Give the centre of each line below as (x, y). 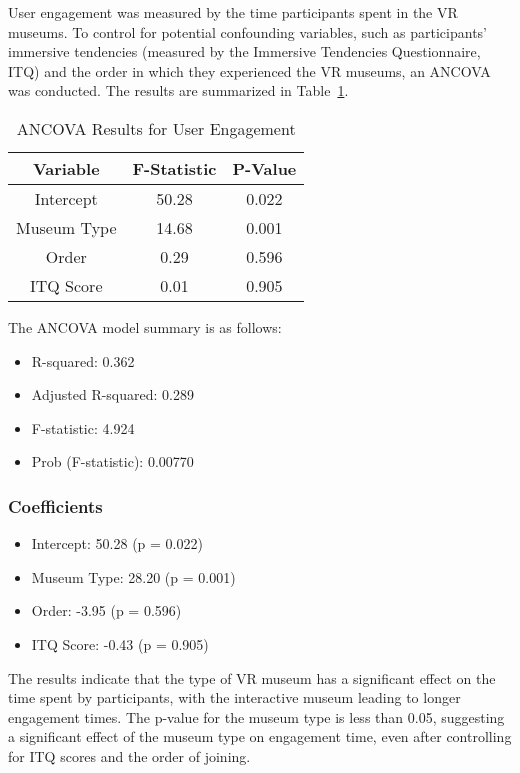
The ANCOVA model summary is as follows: (145, 326)
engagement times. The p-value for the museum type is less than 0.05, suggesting (256, 716)
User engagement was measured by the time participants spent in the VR (233, 12)
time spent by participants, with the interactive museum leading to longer (234, 697)
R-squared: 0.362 (83, 360)
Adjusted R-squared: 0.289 (112, 394)
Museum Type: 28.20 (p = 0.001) (133, 576)
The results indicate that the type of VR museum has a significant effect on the (252, 677)
